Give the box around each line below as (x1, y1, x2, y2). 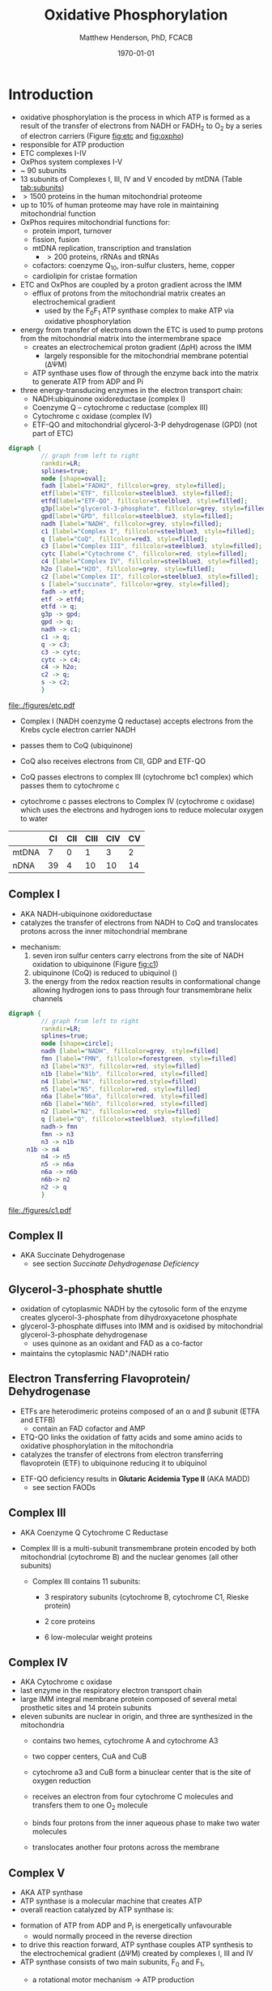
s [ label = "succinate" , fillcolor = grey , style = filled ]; (40, 580, 230, 588)
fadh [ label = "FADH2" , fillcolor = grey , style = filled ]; (40, 482, 227, 490)
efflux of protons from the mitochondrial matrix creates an (32, 288, 226, 298)
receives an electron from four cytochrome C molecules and (32, 1792, 233, 1802)
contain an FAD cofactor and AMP (32, 1423, 146, 1433)
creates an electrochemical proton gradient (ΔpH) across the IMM (32, 343, 253, 352)
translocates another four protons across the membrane (32, 1842, 220, 1852)
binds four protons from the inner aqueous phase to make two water (32, 1818, 261, 1828)
